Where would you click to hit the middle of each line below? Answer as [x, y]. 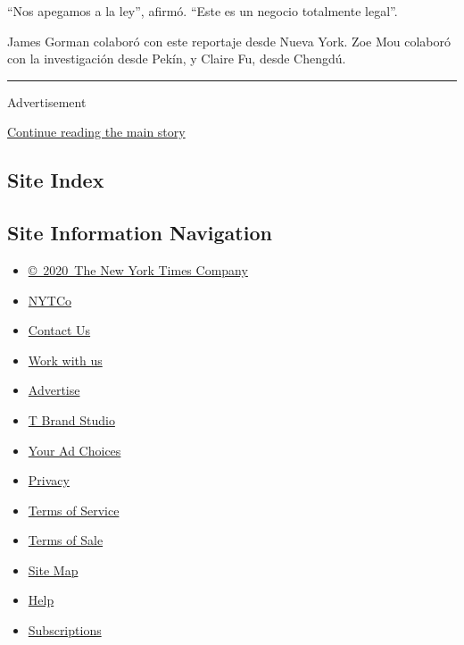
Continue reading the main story [96, 132]
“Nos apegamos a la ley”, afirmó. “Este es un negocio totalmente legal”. [203, 11]
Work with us [65, 360]
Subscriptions [65, 630]
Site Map [53, 570]
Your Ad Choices [75, 450]
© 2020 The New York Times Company [138, 269]
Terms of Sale [66, 540]
